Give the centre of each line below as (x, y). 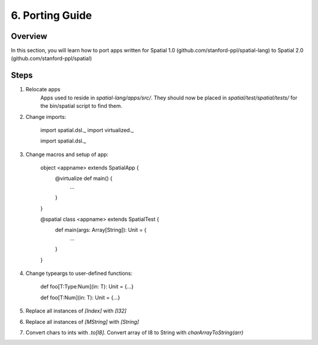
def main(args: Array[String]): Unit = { (101, 230)
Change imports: (46, 117)
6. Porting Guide (52, 15)
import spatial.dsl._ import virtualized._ (87, 130)
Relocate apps (43, 89)
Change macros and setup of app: (67, 154)
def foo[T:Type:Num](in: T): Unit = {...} (87, 287)
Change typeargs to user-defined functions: (79, 273)
